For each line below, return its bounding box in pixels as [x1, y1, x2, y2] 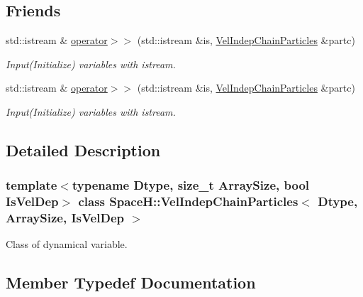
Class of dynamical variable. [6, 237, 128, 252]
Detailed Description [6, 139, 161, 161]
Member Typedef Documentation [6, 271, 256, 293]
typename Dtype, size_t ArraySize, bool [72, 176, 310, 194]
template [6, 176, 57, 194]
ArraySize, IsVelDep [6, 209, 124, 227]
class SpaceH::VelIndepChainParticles [78, 193, 298, 210]
